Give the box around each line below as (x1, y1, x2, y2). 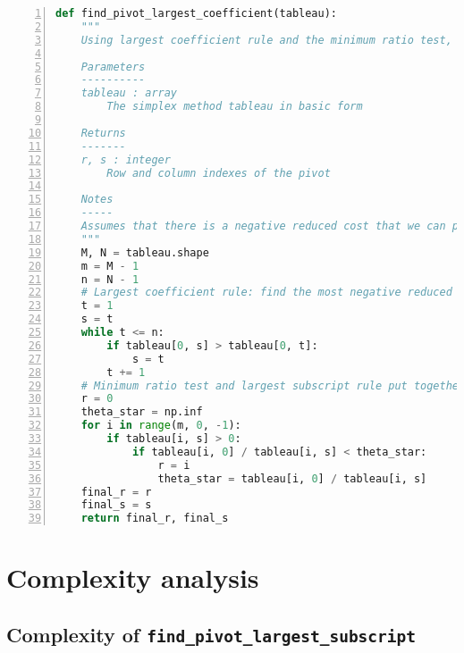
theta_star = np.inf (80, 406, 203, 419)
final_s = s (80, 498, 152, 512)
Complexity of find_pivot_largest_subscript (6, 620, 417, 648)
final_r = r (80, 485, 152, 498)
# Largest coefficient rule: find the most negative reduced (80, 286, 452, 299)
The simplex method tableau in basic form (106, 100, 363, 113)
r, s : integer (80, 153, 171, 166)
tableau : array (80, 87, 178, 100)
